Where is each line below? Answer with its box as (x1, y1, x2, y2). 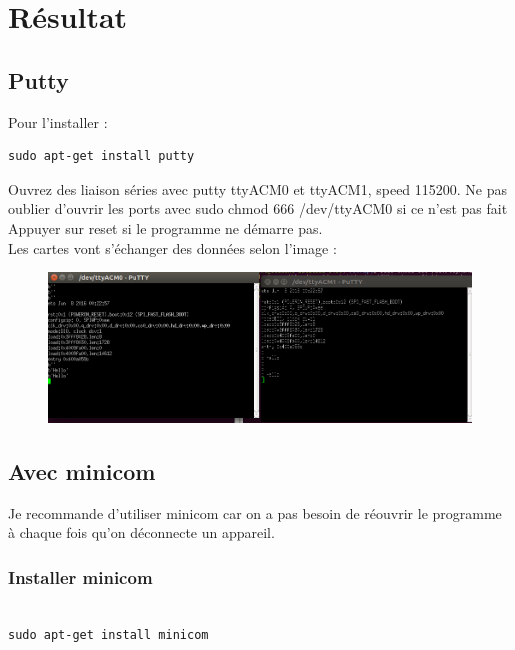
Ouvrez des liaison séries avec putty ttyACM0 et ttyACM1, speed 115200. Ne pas (8, 178, 508, 199)
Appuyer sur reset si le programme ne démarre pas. (8, 217, 323, 238)
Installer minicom (8, 564, 153, 589)
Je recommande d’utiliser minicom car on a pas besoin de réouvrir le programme (8, 502, 502, 523)
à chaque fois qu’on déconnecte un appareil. (8, 522, 275, 543)
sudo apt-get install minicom (8, 627, 209, 642)
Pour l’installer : (8, 111, 108, 132)
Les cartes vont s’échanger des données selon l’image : (8, 237, 337, 258)
